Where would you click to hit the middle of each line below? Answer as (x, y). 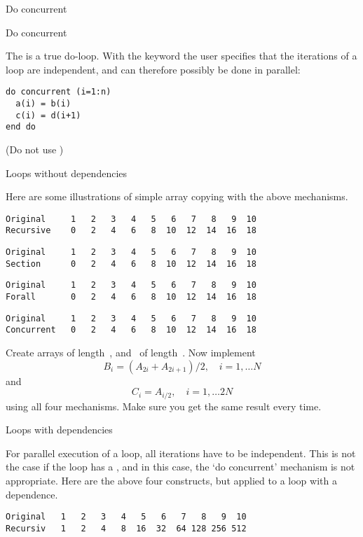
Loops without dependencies (67, 173)
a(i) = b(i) (43, 104)
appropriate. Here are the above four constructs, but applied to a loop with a (171, 481)
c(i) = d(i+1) (48, 115)
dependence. (32, 494)
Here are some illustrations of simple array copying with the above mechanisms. (177, 196)
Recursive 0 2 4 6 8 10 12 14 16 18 (131, 231)
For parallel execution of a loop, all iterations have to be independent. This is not (181, 453)
